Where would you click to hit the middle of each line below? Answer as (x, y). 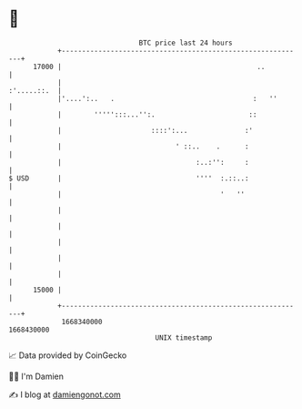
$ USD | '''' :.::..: (129, 178)
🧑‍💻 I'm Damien (36, 376)
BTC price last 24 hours (186, 43)
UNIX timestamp (184, 337)
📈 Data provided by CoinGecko (68, 355)
